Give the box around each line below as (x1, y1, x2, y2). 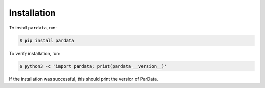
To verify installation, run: (9, 50, 61, 56)
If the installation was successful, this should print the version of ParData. (9, 76, 158, 82)
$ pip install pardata (19, 37, 74, 43)
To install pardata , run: (9, 25, 57, 30)
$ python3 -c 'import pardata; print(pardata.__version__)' (19, 63, 167, 69)
